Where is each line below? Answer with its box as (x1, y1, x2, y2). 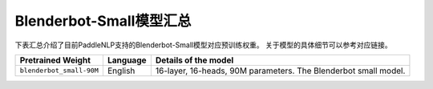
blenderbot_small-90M (19, 67, 99, 75)
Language (107, 55, 148, 66)
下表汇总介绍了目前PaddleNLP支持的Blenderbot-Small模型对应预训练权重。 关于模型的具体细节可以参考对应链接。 (14, 40, 392, 50)
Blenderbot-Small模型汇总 (14, 12, 192, 30)
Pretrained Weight (19, 55, 91, 66)
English (107, 65, 136, 76)
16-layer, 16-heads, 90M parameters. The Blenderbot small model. (155, 65, 406, 76)
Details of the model (155, 55, 234, 66)
